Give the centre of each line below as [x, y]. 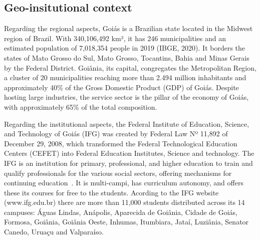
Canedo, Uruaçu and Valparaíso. [54, 232]
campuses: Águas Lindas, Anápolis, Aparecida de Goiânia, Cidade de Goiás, [121, 212]
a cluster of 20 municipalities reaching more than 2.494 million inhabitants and [125, 77]
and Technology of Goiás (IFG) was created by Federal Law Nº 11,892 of [116, 134]
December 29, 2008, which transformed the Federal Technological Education [121, 143]
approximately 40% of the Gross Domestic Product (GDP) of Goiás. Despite [121, 87]
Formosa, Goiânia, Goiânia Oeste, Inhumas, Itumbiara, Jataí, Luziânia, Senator [126, 222]
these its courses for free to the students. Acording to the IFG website [111, 192]
